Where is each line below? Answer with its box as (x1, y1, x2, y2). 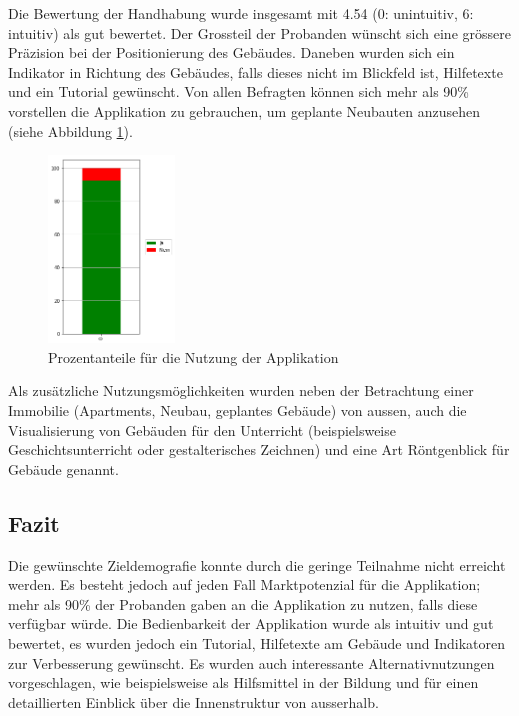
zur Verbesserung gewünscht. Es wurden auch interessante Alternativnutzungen (8, 652, 495, 673)
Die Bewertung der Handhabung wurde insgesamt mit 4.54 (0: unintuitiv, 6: (8, 3, 474, 23)
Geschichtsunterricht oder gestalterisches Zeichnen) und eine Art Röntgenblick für (8, 439, 510, 460)
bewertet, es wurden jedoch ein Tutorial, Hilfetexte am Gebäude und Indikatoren (8, 632, 505, 653)
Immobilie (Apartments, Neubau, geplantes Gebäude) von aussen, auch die (8, 399, 467, 420)
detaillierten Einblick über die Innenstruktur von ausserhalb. (8, 691, 379, 712)
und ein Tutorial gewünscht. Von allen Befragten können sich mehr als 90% (8, 81, 469, 102)
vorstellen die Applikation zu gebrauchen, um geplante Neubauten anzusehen (8, 100, 480, 121)
